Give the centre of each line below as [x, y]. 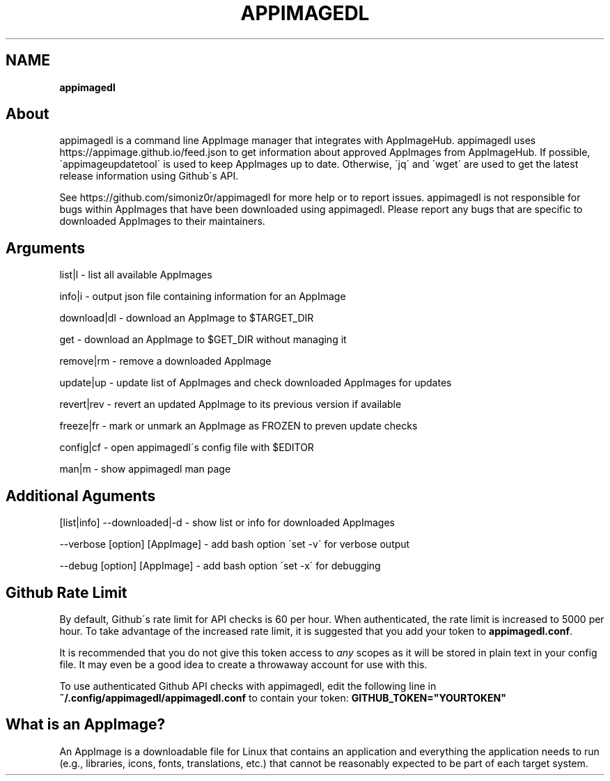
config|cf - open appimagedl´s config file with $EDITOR [187, 448]
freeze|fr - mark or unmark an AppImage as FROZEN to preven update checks [238, 426]
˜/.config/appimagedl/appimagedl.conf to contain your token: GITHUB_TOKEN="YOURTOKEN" [283, 697]
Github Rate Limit [67, 592]
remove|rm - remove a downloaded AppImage [165, 361]
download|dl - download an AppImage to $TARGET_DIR [187, 318]
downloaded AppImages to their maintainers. [162, 221]
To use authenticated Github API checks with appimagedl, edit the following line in [248, 686]
